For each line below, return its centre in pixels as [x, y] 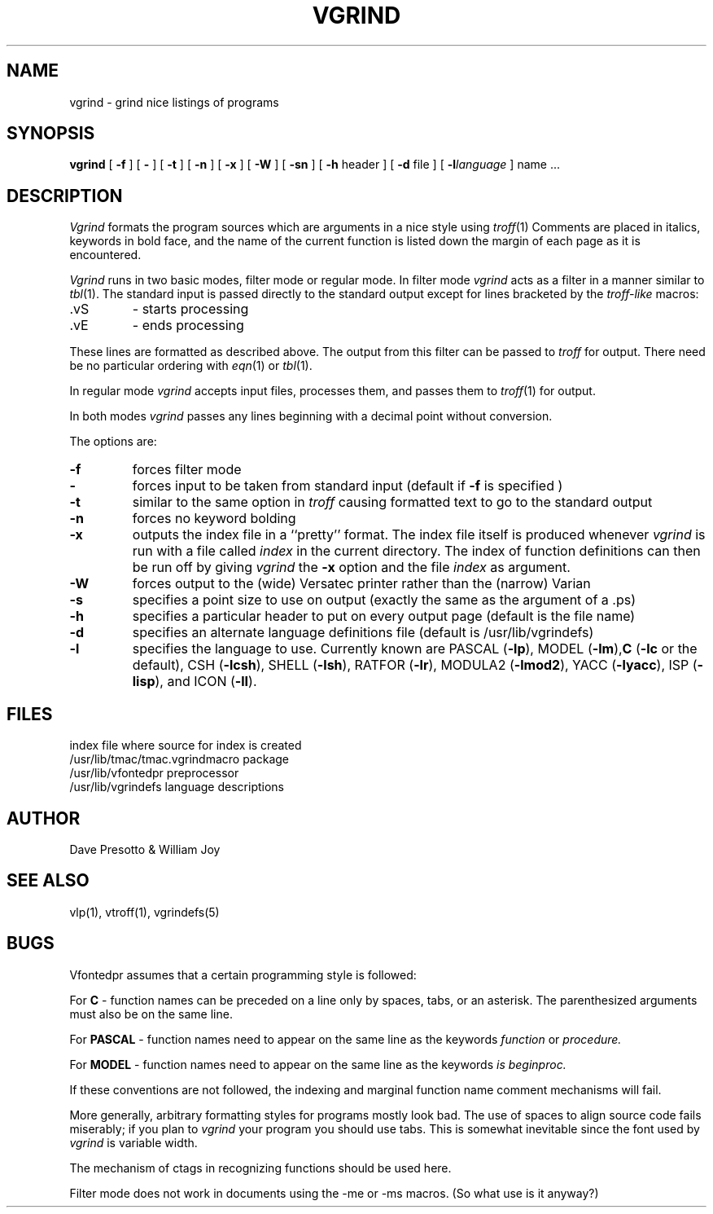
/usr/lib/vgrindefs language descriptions [177, 787]
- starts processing [190, 309]
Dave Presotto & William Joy [145, 849]
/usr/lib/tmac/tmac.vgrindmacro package [179, 759]
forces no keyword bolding [214, 519]
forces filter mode [187, 470]
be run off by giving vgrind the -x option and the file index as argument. [351, 567]
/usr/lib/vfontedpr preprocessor [154, 773]
